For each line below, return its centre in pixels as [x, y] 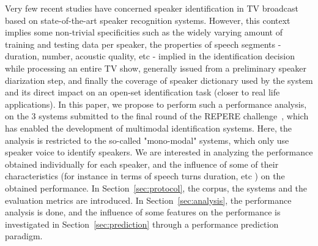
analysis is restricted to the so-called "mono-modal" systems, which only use [147, 140]
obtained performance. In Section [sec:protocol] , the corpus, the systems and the [156, 188]
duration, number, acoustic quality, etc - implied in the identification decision [150, 56]
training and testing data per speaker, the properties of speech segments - [143, 44]
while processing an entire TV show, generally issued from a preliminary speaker [156, 68]
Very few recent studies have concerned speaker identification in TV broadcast [152, 8]
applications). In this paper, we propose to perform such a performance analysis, [156, 104]
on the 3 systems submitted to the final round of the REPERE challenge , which [157, 116]
